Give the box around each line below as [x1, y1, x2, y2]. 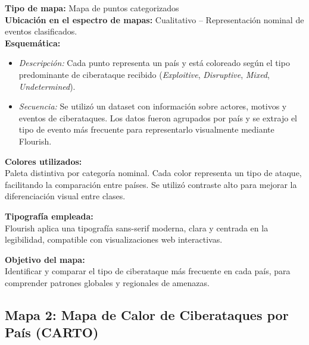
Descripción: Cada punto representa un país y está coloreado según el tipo [18, 57, 290, 69]
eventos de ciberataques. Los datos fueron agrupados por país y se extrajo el [18, 111, 297, 124]
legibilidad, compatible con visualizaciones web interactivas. [5, 233, 223, 246]
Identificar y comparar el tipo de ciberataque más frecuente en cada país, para [5, 265, 291, 277]
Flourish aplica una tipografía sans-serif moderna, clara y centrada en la [5, 221, 269, 234]
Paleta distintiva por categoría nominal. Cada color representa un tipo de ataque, [5, 167, 302, 179]
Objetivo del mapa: [5, 253, 85, 265]
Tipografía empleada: [5, 209, 93, 222]
